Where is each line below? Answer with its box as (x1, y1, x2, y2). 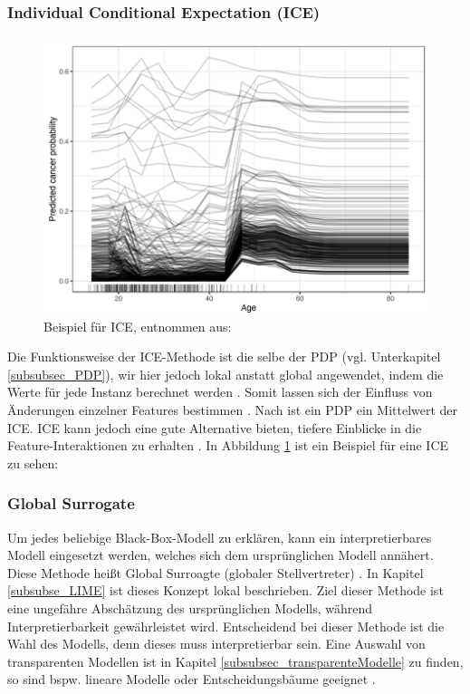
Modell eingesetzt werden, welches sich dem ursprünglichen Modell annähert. (7, 545, 434, 564)
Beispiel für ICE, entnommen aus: (43, 316, 232, 335)
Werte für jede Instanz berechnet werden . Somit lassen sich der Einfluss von (7, 382, 433, 401)
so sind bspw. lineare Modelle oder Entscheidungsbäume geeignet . (7, 670, 376, 689)
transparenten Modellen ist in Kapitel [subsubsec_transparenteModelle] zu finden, (7, 651, 464, 670)
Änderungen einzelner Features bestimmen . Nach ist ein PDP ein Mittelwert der (7, 400, 458, 419)
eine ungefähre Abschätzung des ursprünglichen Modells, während (7, 599, 373, 618)
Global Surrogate (7, 492, 135, 515)
